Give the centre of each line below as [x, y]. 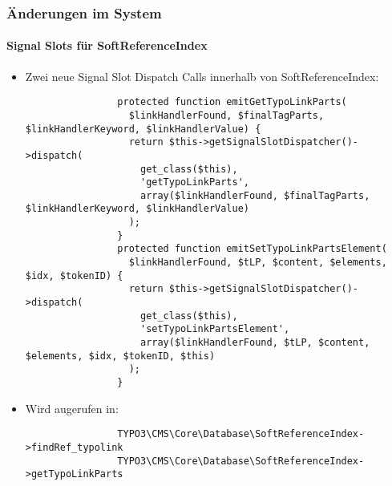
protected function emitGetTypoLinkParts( [232, 102]
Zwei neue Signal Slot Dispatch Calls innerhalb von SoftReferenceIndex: [202, 76]
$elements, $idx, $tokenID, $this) [120, 356]
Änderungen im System [84, 12]
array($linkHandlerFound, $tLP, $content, [255, 343]
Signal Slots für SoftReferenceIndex [107, 45]
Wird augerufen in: [72, 408]
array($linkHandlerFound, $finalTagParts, [255, 195]
